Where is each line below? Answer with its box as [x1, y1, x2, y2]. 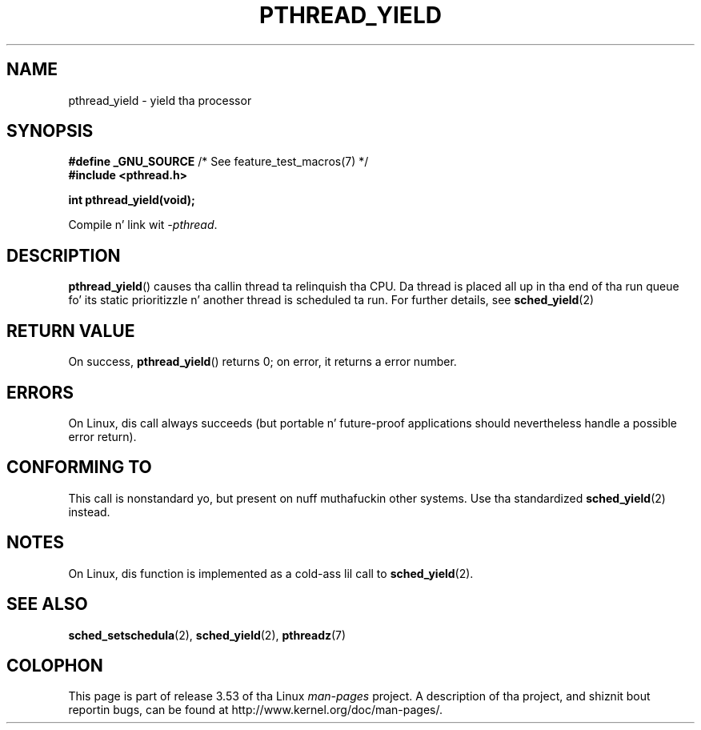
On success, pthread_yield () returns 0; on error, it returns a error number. [68, 355, 457, 369]
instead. [68, 504, 110, 519]
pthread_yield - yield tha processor [68, 93, 252, 107]
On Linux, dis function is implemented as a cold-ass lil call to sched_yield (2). [68, 566, 474, 580]
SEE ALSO [6, 594, 88, 615]
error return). [68, 429, 137, 443]
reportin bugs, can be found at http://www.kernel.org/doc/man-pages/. [68, 703, 443, 717]
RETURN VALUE [6, 320, 135, 341]
